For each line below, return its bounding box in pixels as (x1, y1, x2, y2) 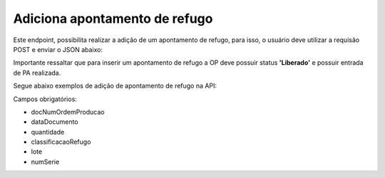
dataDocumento (31, 117, 78, 126)
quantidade (31, 127, 65, 136)
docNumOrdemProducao (31, 108, 105, 116)
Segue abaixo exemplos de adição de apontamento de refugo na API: (13, 82, 217, 90)
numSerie (31, 157, 60, 166)
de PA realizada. (13, 68, 61, 77)
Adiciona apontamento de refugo (13, 11, 213, 26)
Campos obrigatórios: (13, 95, 78, 103)
